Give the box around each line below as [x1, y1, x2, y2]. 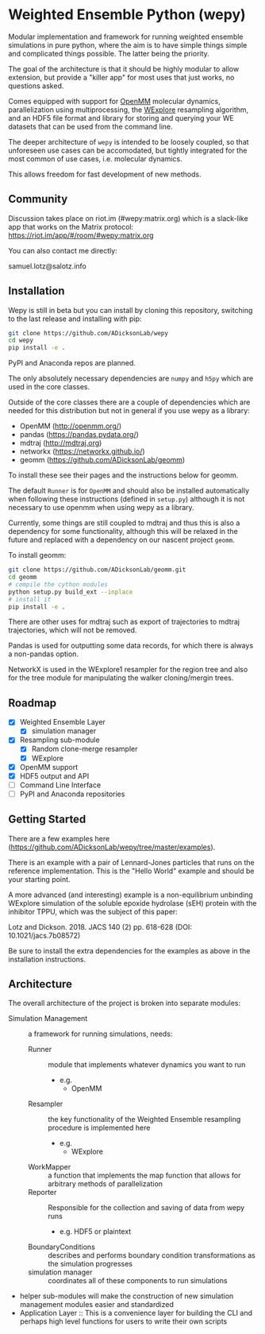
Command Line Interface [19, 780, 102, 790]
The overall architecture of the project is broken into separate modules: [8, 999, 241, 1008]
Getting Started [8, 813, 86, 826]
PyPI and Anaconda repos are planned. [8, 358, 136, 368]
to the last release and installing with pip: [8, 314, 142, 323]
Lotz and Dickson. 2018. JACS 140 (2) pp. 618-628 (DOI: [8, 922, 193, 931]
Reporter [28, 1188, 57, 1197]
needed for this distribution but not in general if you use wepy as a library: [8, 406, 250, 416]
